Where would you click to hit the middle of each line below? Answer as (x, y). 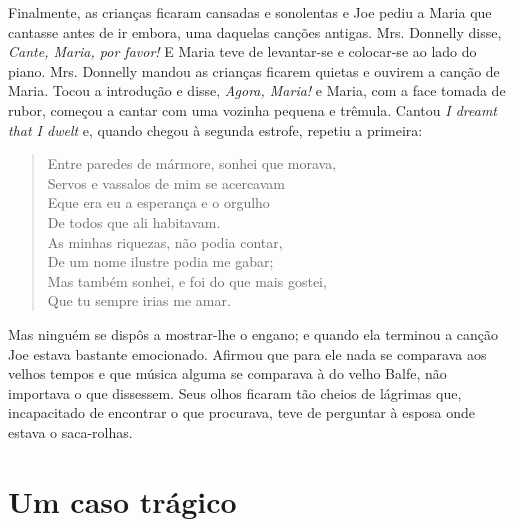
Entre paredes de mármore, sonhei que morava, (192, 163)
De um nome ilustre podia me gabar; (160, 261)
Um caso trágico (122, 500)
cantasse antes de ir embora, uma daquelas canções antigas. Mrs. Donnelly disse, (255, 31)
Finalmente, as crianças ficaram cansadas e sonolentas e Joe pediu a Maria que (250, 12)
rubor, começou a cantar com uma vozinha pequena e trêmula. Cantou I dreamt (252, 109)
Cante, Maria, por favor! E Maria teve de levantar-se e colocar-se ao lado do (242, 51)
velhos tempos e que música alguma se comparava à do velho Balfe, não (227, 373)
